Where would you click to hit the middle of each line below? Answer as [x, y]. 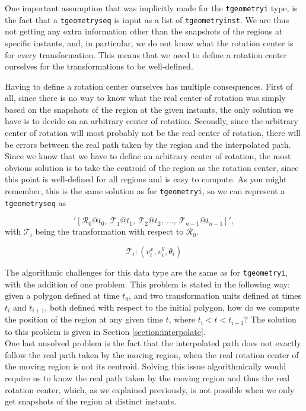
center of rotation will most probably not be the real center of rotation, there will [153, 133]
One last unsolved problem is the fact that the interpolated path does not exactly [153, 343]
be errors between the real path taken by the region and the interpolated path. [148, 144]
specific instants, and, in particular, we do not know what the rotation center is [149, 42]
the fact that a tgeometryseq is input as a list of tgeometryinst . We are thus [147, 19]
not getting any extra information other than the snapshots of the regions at [144, 31]
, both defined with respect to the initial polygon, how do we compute [172, 307]
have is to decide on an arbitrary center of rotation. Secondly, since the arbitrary [152, 121]
